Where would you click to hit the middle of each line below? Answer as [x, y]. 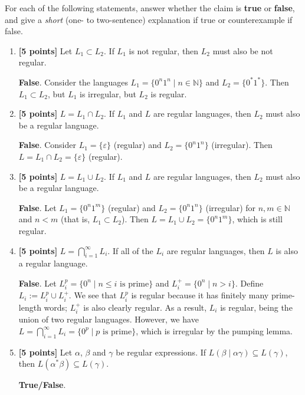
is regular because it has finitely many [200, 295]
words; [55, 307]
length [30, 307]
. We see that [93, 295]
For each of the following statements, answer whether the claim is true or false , [150, 8]
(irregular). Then [242, 145]
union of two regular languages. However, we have [109, 319]
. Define [249, 283]
